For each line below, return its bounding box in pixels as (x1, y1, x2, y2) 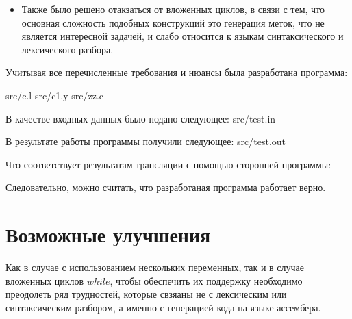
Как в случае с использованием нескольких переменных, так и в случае (5, 260, 305, 275)
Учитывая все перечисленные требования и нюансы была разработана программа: (5, 65, 348, 79)
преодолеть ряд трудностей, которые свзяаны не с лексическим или (5, 287, 287, 301)
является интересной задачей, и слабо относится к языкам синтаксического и (21, 29, 344, 43)
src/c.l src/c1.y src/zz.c (5, 88, 104, 102)
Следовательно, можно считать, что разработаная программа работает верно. (5, 180, 326, 194)
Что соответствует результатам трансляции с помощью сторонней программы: (5, 157, 331, 171)
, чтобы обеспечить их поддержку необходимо (110, 273, 303, 288)
